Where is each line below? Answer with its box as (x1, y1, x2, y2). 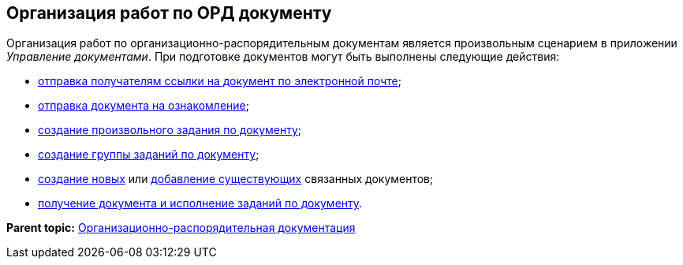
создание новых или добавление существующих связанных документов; (38, 172, 434, 186)
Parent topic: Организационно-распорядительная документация (6, 221, 356, 235)
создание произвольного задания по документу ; (38, 123, 302, 137)
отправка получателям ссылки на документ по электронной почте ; (38, 74, 401, 88)
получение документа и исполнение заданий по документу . (38, 196, 363, 211)
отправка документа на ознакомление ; (38, 99, 249, 113)
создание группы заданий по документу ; (38, 147, 259, 162)
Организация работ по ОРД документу (6, 3, 332, 23)
